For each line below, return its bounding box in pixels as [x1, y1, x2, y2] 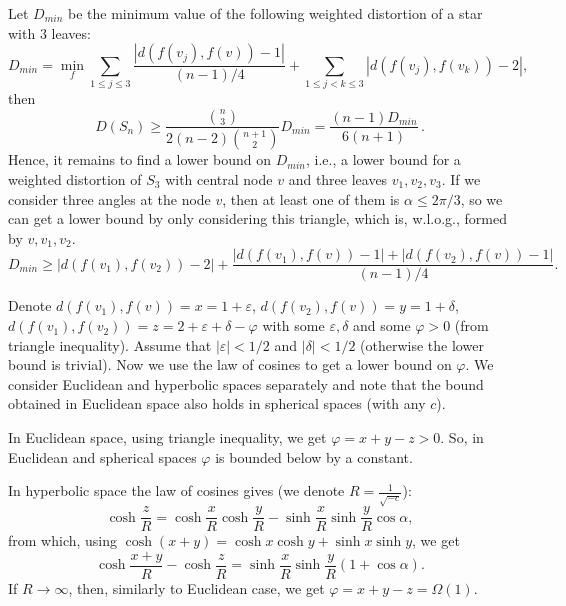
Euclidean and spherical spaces [8, 446, 197, 467]
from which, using [8, 530, 118, 551]
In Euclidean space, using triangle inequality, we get [8, 427, 327, 448]
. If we [441, 169, 481, 190]
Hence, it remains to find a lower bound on [8, 149, 272, 170]
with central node [165, 169, 273, 190]
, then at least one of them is [222, 188, 400, 209]
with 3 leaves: [8, 22, 91, 43]
